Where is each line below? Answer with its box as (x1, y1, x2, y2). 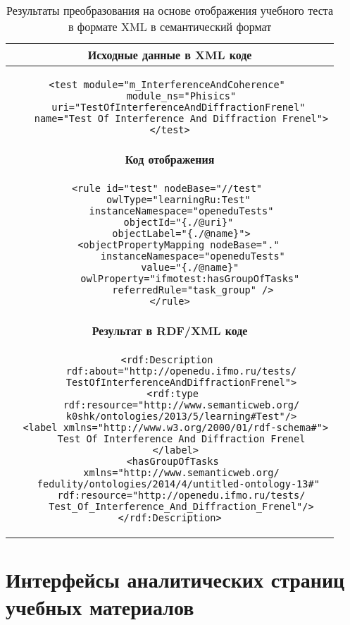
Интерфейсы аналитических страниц (6, 565, 345, 594)
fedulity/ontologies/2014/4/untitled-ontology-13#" (37, 478, 320, 490)
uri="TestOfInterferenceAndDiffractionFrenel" (51, 102, 306, 113)
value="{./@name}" (141, 262, 239, 273)
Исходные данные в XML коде (87, 47, 252, 63)
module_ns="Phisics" (126, 90, 237, 102)
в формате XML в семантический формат (68, 18, 272, 35)
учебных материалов (6, 593, 194, 621)
